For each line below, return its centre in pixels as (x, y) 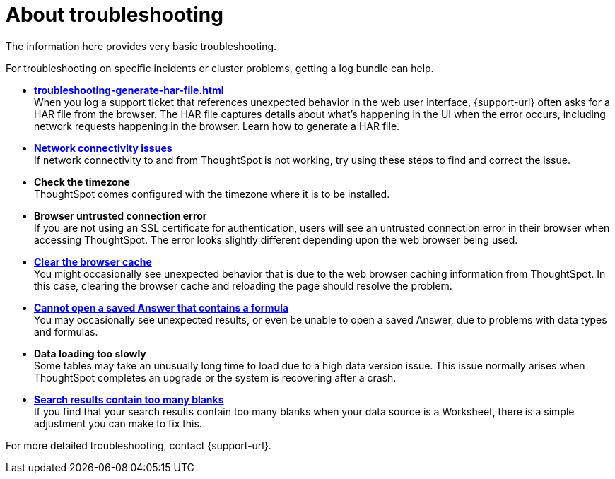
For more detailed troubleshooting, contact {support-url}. (139, 445)
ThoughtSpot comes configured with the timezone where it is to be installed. (212, 194)
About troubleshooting (115, 15)
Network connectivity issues (103, 148)
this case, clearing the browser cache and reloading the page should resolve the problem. (243, 285)
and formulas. (66, 331)
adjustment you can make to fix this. (118, 423)
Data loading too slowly (90, 353)
